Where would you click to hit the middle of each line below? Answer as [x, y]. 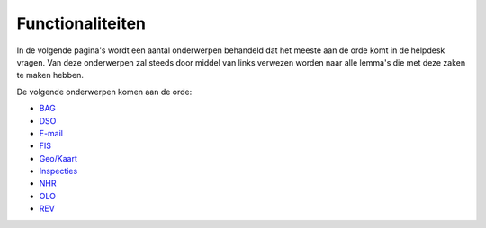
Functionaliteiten [81, 23]
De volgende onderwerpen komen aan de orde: [104, 92]
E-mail [51, 133]
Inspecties [58, 171]
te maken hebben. [50, 75]
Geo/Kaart [58, 158]
